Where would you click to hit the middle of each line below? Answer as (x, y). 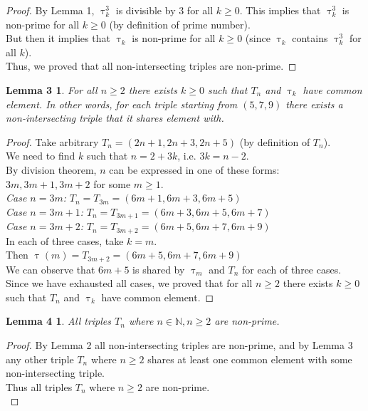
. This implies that (280, 10)
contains (310, 38)
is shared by (159, 269)
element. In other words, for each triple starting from (122, 104)
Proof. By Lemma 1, (50, 10)
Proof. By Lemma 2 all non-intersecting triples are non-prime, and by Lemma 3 (179, 345)
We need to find (41, 156)
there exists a (314, 104)
